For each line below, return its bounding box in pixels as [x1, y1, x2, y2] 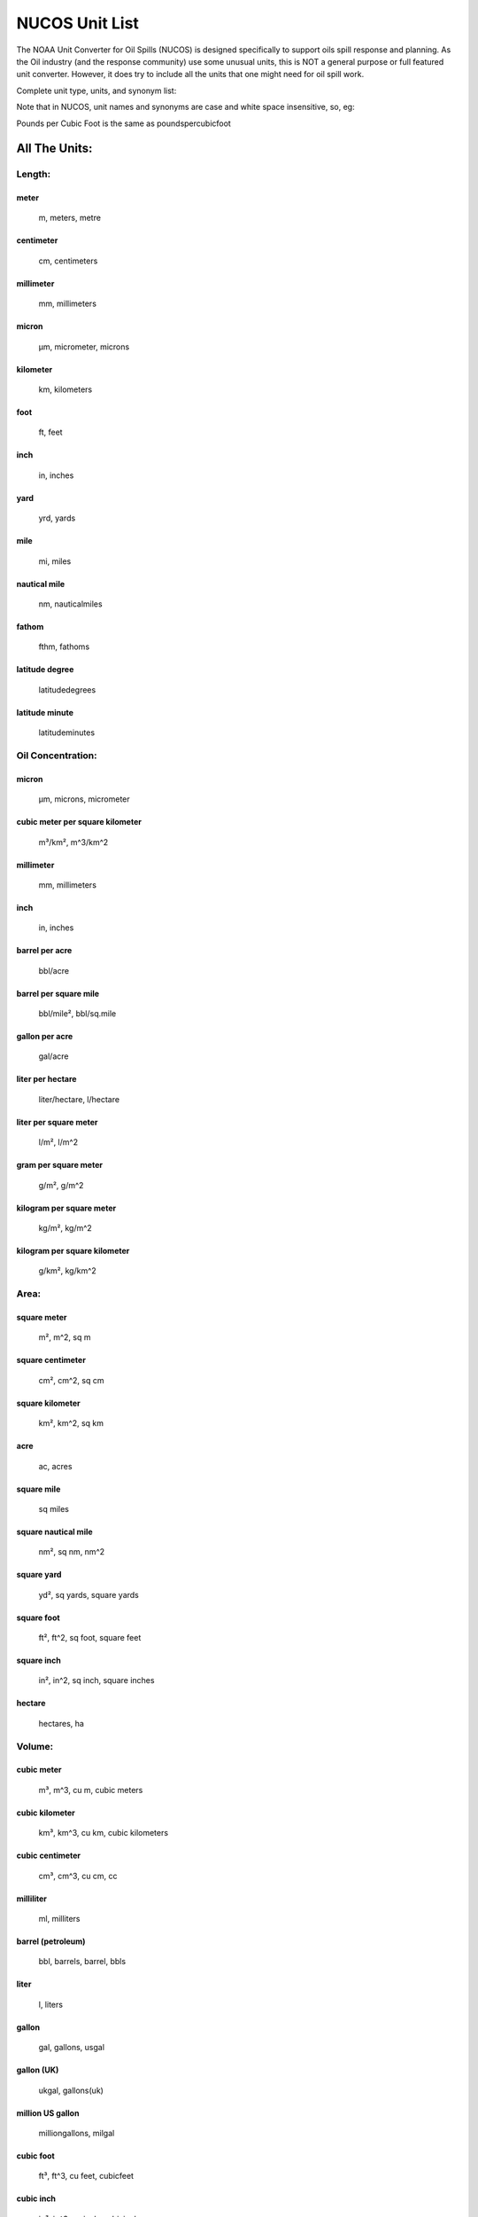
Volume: [16, 1740, 54, 1752]
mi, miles [38, 555, 72, 567]
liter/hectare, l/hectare [38, 1093, 119, 1104]
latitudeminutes [38, 727, 96, 738]
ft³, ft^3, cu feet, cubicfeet [38, 2171, 135, 2182]
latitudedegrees [38, 684, 96, 695]
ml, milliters [38, 1914, 81, 1923]
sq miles [38, 1503, 70, 1514]
